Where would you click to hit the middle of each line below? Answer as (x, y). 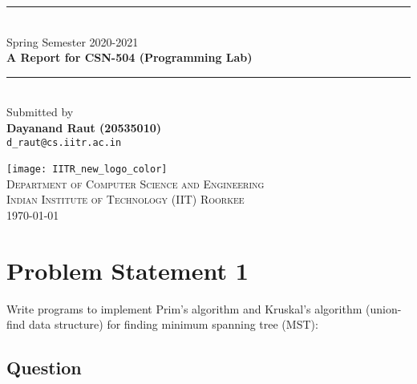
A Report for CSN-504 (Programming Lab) (130, 57)
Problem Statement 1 (128, 270)
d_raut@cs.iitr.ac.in (64, 142)
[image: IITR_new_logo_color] (87, 170)
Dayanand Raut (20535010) (84, 127)
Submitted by (40, 112)
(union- (384, 308)
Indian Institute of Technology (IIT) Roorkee (126, 199)
